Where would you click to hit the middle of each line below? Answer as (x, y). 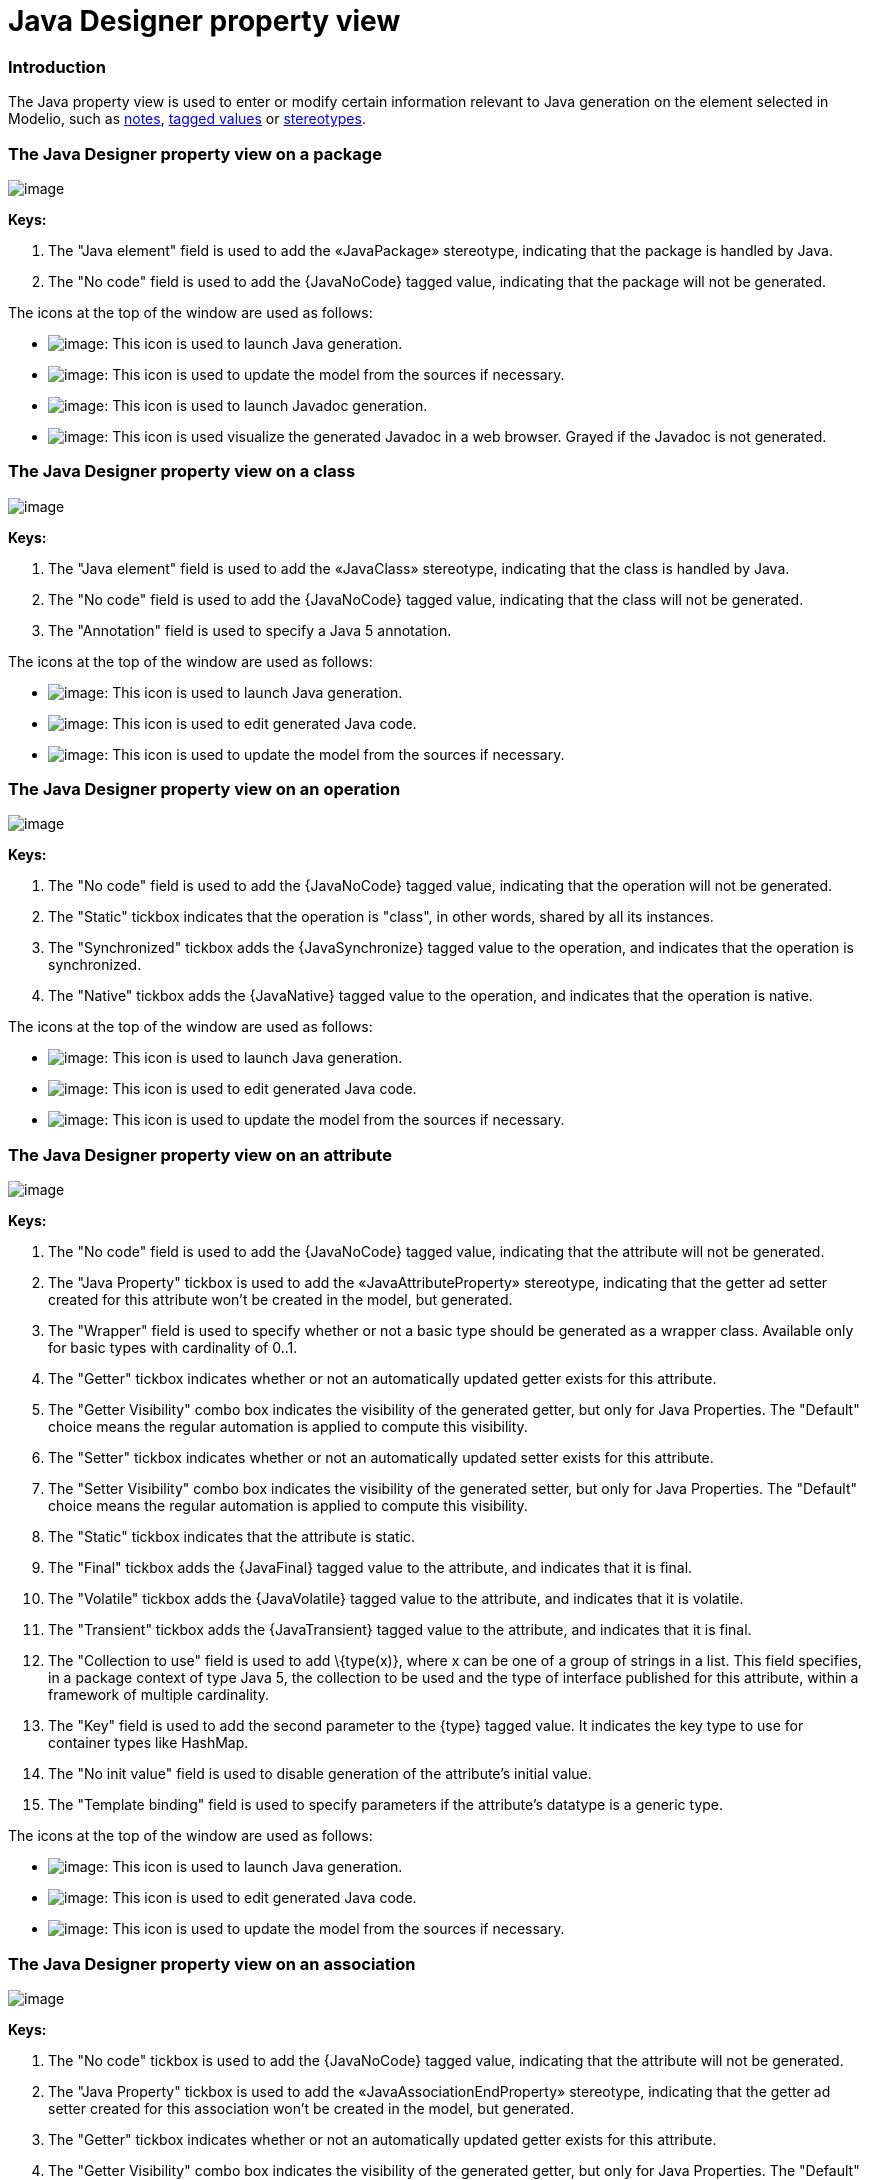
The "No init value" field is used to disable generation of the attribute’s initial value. (320, 1774)
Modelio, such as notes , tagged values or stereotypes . (187, 119)
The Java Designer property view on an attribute (200, 1154)
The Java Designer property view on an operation (204, 789)
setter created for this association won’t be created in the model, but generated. (311, 2108)
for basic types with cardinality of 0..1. (173, 1348)
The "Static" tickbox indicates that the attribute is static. (232, 1537)
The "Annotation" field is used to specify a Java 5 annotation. (250, 630)
